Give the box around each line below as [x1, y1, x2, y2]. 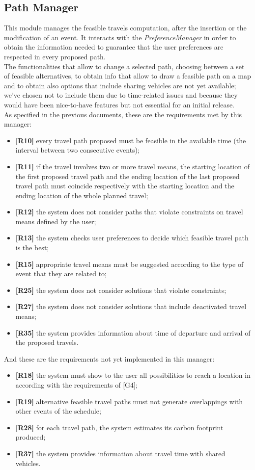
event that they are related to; [15, 268, 107, 279]
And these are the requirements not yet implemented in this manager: [4, 353, 215, 364]
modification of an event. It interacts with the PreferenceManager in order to [4, 32, 236, 42]
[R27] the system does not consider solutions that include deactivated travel [15, 301, 247, 312]
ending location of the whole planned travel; [15, 190, 148, 200]
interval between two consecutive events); [15, 145, 140, 155]
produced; [15, 432, 46, 442]
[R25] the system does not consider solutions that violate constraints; [15, 285, 227, 295]
